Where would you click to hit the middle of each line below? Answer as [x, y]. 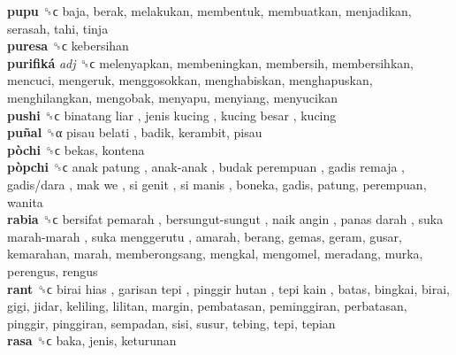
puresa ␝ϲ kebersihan [68, 46]
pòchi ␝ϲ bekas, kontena [76, 149]
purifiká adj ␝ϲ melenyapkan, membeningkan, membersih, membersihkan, [210, 62]
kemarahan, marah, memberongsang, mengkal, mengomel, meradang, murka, [215, 254]
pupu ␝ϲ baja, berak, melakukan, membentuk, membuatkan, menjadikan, [209, 11]
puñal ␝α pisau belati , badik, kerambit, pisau [135, 132]
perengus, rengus [53, 270]
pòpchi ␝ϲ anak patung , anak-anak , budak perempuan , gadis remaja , [206, 167]
